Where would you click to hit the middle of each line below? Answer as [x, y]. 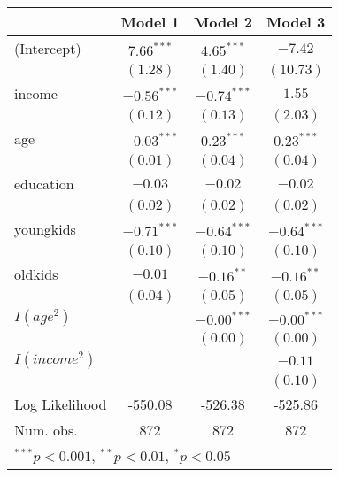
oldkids [36, 274]
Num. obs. [46, 430]
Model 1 [150, 22]
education [44, 184]
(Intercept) [48, 48]
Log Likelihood [61, 404]
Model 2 [223, 22]
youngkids [45, 229]
